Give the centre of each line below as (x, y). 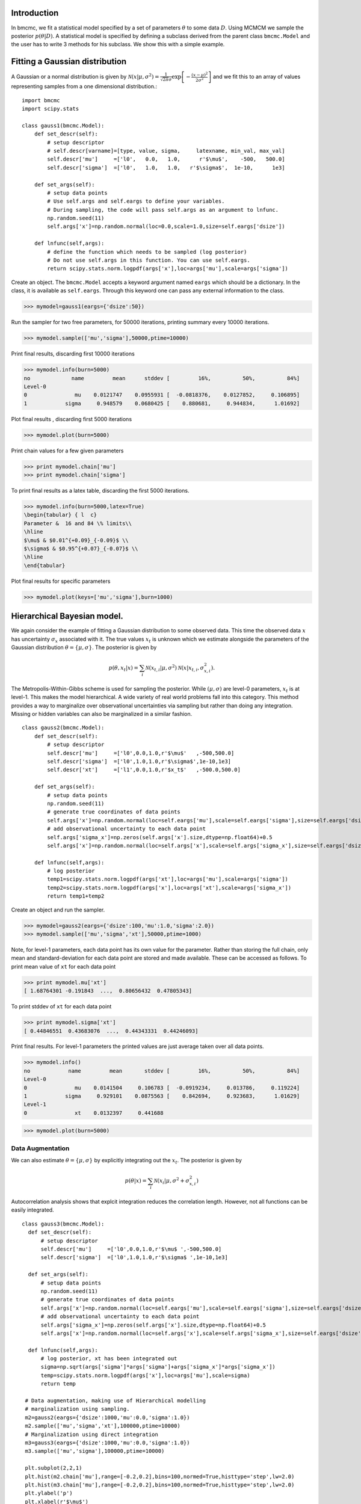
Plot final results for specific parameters (61, 581)
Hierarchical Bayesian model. (67, 616)
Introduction (35, 13)
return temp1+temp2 (76, 896)
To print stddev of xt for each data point (61, 1006)
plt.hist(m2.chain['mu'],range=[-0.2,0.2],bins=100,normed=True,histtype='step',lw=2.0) (160, 1476)
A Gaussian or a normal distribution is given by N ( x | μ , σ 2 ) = (85, 76)
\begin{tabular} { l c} (60, 515)
